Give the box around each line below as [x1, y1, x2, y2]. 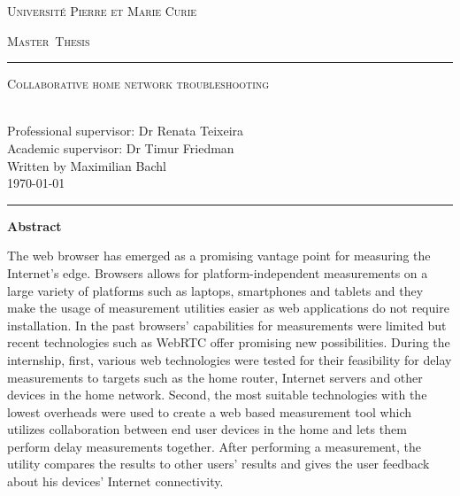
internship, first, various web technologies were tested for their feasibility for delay [7, 350, 452, 368]
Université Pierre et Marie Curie [7, 2, 197, 19]
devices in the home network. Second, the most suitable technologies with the [7, 385, 427, 404]
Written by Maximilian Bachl [7, 156, 166, 174]
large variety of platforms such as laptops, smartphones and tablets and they [7, 281, 424, 299]
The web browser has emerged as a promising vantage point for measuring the [7, 246, 431, 265]
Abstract [7, 216, 62, 235]
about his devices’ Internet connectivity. [7, 472, 224, 491]
